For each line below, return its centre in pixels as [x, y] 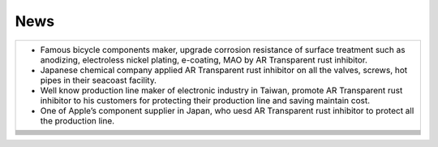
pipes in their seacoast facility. [99, 80]
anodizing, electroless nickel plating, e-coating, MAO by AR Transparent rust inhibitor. [204, 59]
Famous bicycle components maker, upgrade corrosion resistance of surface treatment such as [223, 50]
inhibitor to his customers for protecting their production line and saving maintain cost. [205, 100]
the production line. [77, 120]
